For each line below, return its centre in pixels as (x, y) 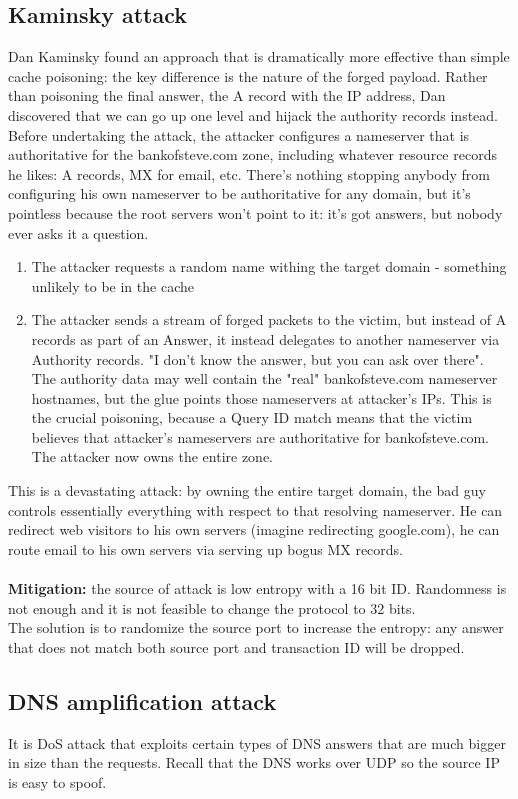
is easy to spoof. (57, 781)
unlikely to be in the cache (112, 285)
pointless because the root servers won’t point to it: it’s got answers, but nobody (255, 212)
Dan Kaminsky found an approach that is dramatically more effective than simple (259, 56)
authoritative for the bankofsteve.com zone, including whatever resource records (252, 154)
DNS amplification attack (142, 700)
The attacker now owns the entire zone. (152, 456)
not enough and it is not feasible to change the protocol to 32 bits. (212, 607)
